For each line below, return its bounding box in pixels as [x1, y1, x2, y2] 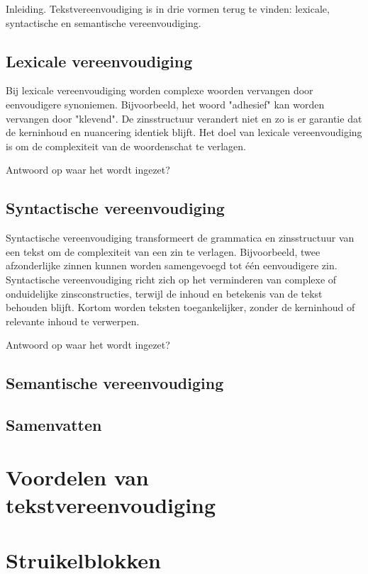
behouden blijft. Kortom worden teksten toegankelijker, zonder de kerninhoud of [6, 300, 355, 315]
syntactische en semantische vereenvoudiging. [6, 15, 201, 30]
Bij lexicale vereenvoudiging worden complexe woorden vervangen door [6, 83, 313, 98]
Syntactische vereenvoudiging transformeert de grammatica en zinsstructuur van [6, 230, 355, 245]
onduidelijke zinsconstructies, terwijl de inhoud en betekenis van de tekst [6, 286, 323, 300]
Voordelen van [6, 462, 149, 491]
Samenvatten [6, 414, 102, 436]
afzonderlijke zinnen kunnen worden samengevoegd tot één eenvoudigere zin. [6, 258, 338, 273]
